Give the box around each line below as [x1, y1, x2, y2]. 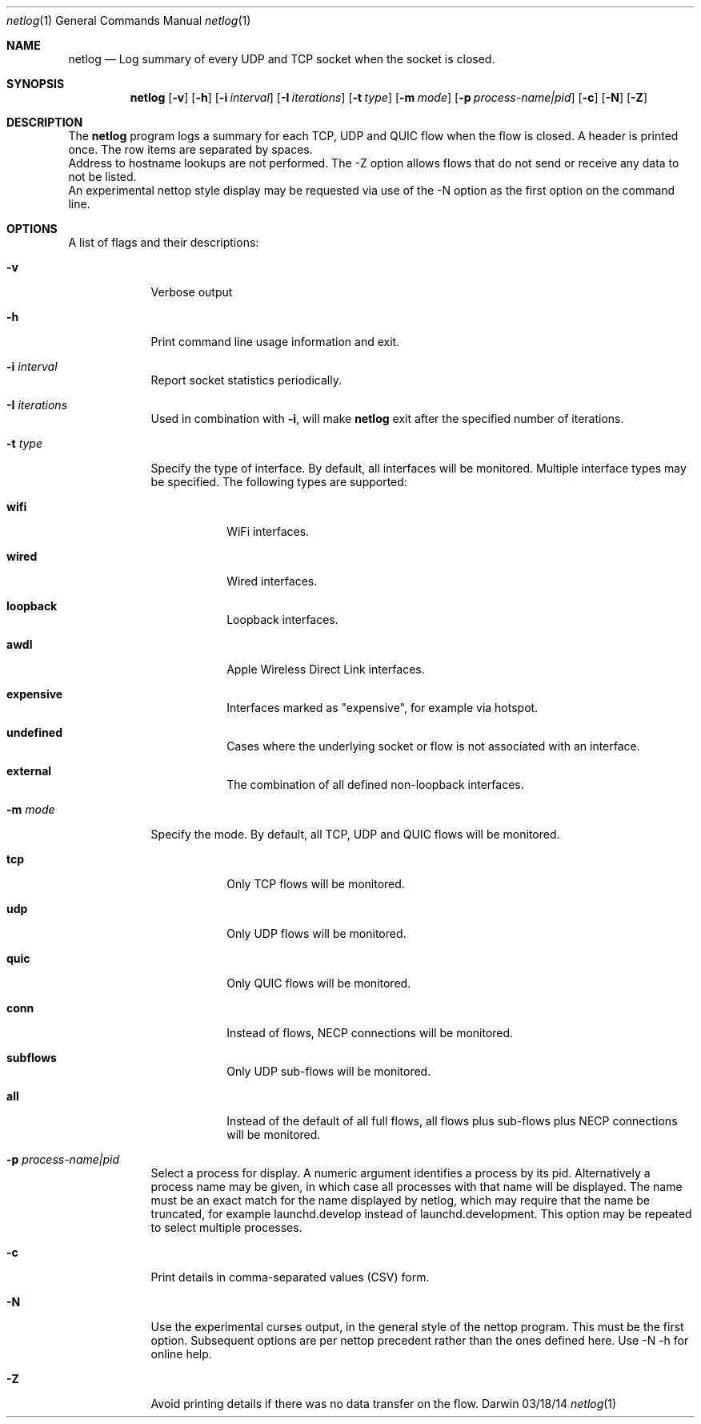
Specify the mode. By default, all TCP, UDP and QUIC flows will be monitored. [150, 827, 560, 841]
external [6, 764, 52, 778]
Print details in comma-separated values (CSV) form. [150, 1270, 430, 1284]
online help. [150, 1347, 212, 1361]
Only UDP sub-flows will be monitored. [226, 1064, 431, 1078]
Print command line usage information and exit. [150, 335, 400, 348]
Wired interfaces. [226, 574, 318, 588]
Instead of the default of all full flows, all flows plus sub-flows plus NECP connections [226, 1114, 678, 1128]
